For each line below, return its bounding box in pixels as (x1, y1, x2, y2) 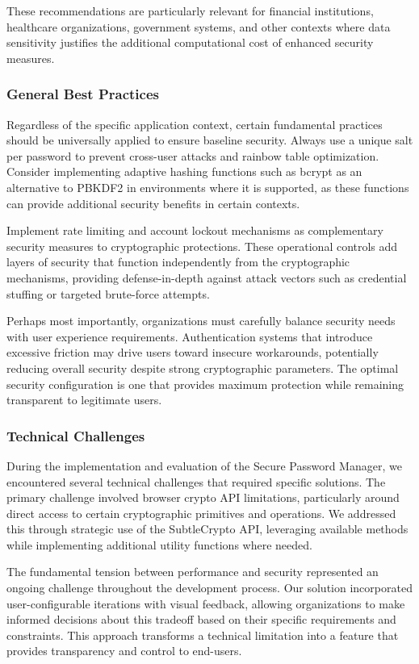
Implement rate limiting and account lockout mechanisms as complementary (6, 222, 383, 239)
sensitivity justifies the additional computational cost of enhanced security (6, 34, 374, 51)
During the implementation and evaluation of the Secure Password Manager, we (6, 457, 402, 474)
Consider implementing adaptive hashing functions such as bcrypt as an (6, 163, 362, 180)
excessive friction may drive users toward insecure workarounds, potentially (6, 344, 379, 361)
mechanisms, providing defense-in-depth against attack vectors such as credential (6, 269, 407, 286)
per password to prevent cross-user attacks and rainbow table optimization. (6, 147, 379, 164)
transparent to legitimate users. (6, 391, 162, 408)
